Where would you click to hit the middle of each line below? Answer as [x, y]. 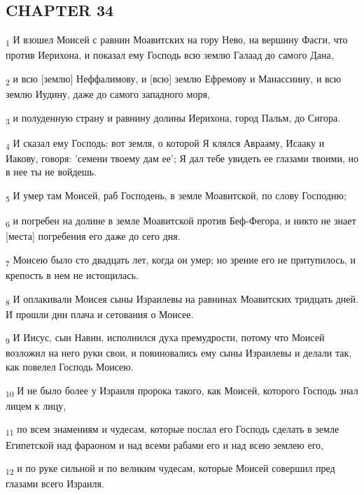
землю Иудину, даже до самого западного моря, [108, 94]
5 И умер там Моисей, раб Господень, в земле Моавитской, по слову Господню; [176, 196]
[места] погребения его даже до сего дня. [93, 236]
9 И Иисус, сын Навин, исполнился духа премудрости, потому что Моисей [165, 338]
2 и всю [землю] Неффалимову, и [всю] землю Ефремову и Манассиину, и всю [174, 79]
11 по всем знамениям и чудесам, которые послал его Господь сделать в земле [173, 430]
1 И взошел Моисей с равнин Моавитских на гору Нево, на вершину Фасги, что [177, 40]
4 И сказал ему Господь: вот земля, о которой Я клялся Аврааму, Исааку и [165, 143]
